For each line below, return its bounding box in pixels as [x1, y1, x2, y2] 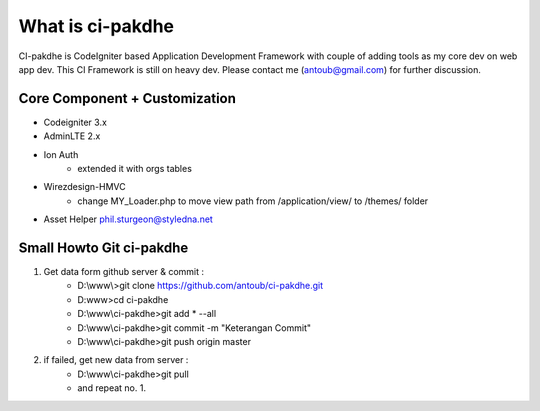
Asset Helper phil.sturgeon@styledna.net [43, 213, 214, 225]
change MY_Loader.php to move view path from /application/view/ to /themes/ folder [77, 195, 429, 207]
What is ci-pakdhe [18, 15, 175, 37]
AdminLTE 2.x [43, 130, 101, 142]
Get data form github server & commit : [43, 266, 205, 278]
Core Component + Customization [18, 90, 237, 107]
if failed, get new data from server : [43, 354, 189, 366]
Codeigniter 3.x [43, 116, 107, 128]
